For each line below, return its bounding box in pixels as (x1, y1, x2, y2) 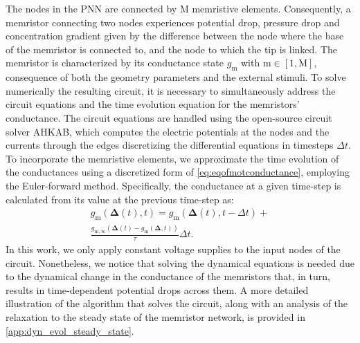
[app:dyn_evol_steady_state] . (6, 323, 134, 337)
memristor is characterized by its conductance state (6, 55, 224, 70)
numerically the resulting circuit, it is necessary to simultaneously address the (6, 83, 336, 98)
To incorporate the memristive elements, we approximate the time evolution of (6, 151, 339, 165)
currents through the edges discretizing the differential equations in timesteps (6, 138, 334, 152)
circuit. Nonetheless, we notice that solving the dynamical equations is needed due (6, 255, 355, 270)
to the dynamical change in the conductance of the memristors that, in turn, (6, 269, 330, 284)
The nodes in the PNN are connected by (6, 1, 177, 15)
